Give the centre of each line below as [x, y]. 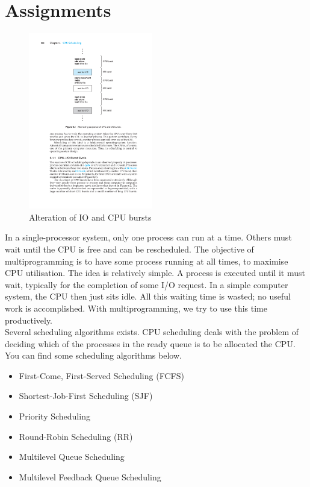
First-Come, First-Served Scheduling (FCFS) [101, 375]
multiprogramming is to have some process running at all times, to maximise [147, 261]
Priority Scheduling [54, 416]
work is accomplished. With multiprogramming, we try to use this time [136, 308]
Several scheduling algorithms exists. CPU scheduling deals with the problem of [152, 332]
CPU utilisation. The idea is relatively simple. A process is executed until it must [155, 273]
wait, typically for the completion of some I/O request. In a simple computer [147, 284]
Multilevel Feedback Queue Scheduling [90, 476]
